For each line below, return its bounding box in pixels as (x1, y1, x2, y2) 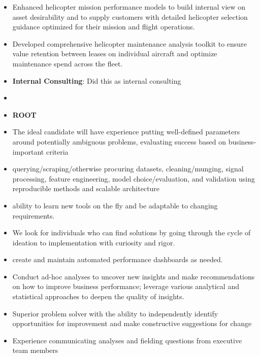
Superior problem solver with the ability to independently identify (12, 308, 218, 318)
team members (12, 345, 58, 355)
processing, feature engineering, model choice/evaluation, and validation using (12, 173, 255, 184)
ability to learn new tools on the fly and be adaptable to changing (12, 200, 218, 210)
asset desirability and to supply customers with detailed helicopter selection (12, 11, 248, 22)
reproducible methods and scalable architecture (12, 183, 160, 194)
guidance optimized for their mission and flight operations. (12, 21, 195, 32)
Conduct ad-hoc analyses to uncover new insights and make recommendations (12, 271, 255, 281)
